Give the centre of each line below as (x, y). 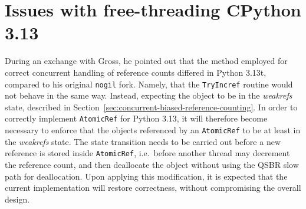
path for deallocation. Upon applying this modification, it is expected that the (146, 176)
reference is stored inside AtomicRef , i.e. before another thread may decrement (147, 153)
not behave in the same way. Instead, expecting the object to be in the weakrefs (149, 95)
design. (17, 199)
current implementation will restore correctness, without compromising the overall (153, 188)
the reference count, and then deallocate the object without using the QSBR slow (152, 164)
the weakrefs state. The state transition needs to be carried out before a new (143, 141)
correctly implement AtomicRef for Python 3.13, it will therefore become (136, 118)
